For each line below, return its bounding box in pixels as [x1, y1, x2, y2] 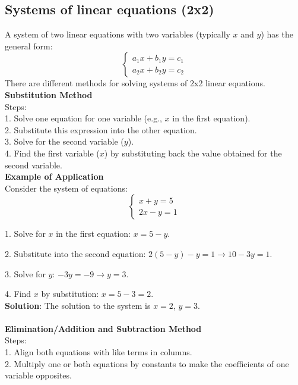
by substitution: [41, 287, 99, 300]
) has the [261, 28, 293, 40]
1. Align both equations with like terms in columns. [5, 346, 192, 358]
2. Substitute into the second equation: [5, 247, 146, 259]
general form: [5, 39, 53, 52]
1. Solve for [5, 227, 46, 240]
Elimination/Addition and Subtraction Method [5, 322, 202, 334]
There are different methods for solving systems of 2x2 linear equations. [5, 77, 265, 89]
